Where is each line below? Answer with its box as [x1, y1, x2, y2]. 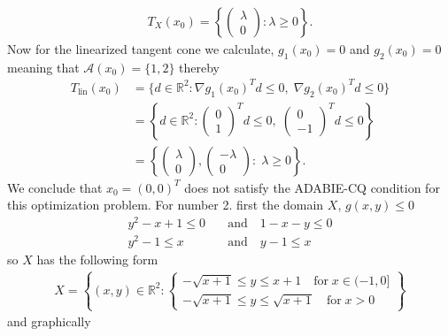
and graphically [7, 312, 91, 331]
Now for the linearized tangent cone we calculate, [7, 40, 274, 58]
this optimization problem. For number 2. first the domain [7, 195, 324, 214]
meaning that [7, 57, 80, 76]
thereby [179, 57, 220, 76]
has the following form [36, 250, 158, 269]
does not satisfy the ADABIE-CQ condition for [184, 178, 440, 196]
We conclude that [7, 178, 103, 196]
